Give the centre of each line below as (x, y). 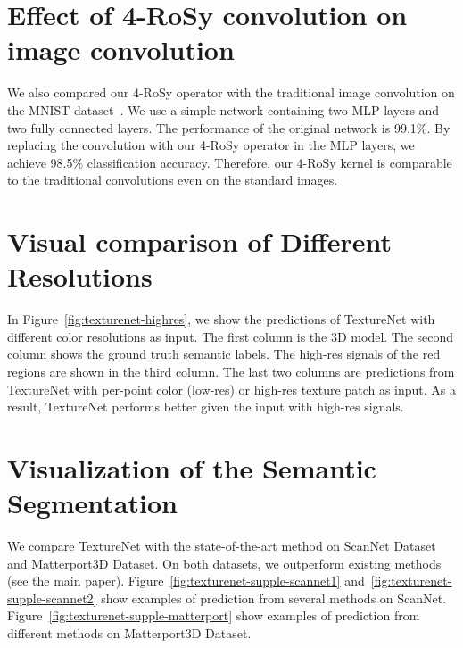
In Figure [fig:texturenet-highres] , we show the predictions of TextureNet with (221, 319)
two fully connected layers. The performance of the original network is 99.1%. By (229, 127)
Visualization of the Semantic (192, 467)
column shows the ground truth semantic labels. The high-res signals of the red (224, 354)
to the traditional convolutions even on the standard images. (173, 180)
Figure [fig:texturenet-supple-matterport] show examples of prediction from (214, 615)
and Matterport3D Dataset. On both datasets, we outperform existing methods (224, 563)
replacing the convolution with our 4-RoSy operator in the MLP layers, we (211, 145)
